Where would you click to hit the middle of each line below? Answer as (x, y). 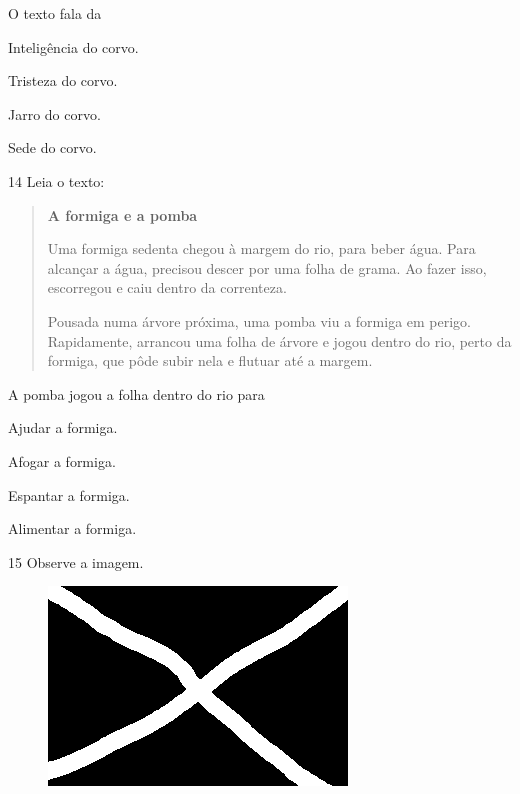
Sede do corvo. (52, 147)
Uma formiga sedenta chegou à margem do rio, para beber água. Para (261, 248)
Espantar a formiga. (69, 494)
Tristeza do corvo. (63, 80)
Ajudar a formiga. (63, 427)
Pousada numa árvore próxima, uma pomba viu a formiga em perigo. (259, 320)
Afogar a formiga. (62, 460)
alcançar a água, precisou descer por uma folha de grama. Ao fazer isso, (267, 267)
